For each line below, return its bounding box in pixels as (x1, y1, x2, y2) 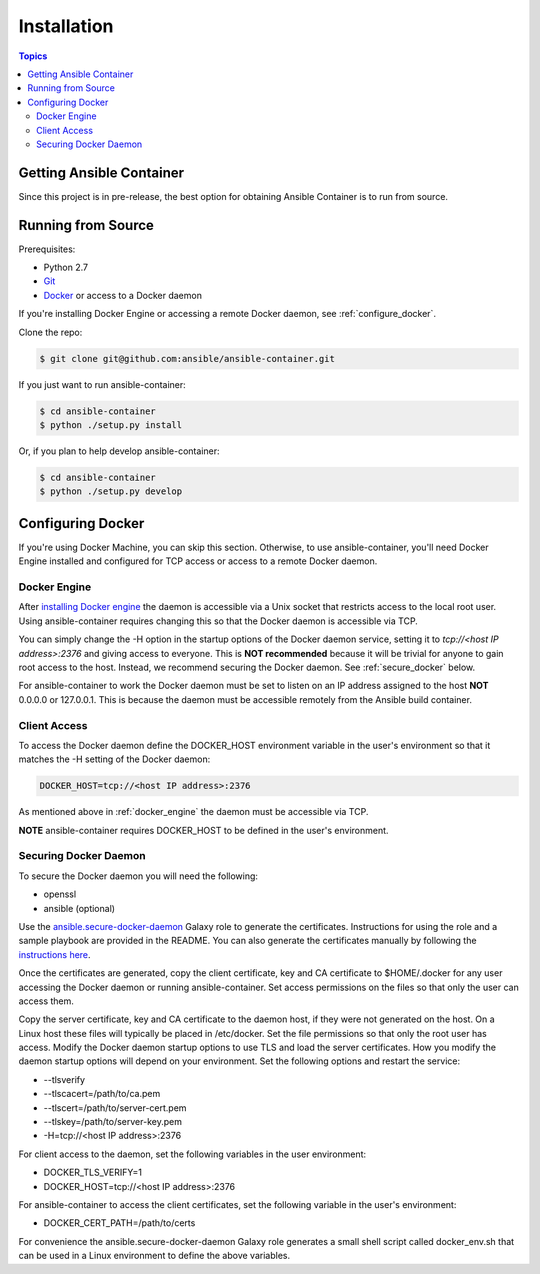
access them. (18, 995, 75, 1007)
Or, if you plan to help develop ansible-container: (18, 445, 220, 457)
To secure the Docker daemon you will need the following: (18, 870, 259, 882)
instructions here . (18, 948, 91, 960)
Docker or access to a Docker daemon (43, 289, 202, 301)
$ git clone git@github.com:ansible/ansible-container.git (39, 353, 335, 364)
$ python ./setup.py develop (39, 486, 183, 497)
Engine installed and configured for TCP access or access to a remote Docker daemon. (18, 555, 378, 567)
